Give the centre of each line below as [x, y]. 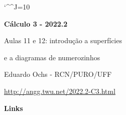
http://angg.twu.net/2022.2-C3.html [60, 91]
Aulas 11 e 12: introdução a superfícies [63, 40]
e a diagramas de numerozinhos [52, 57]
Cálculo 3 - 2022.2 [36, 23]
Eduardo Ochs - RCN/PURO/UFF [58, 74]
